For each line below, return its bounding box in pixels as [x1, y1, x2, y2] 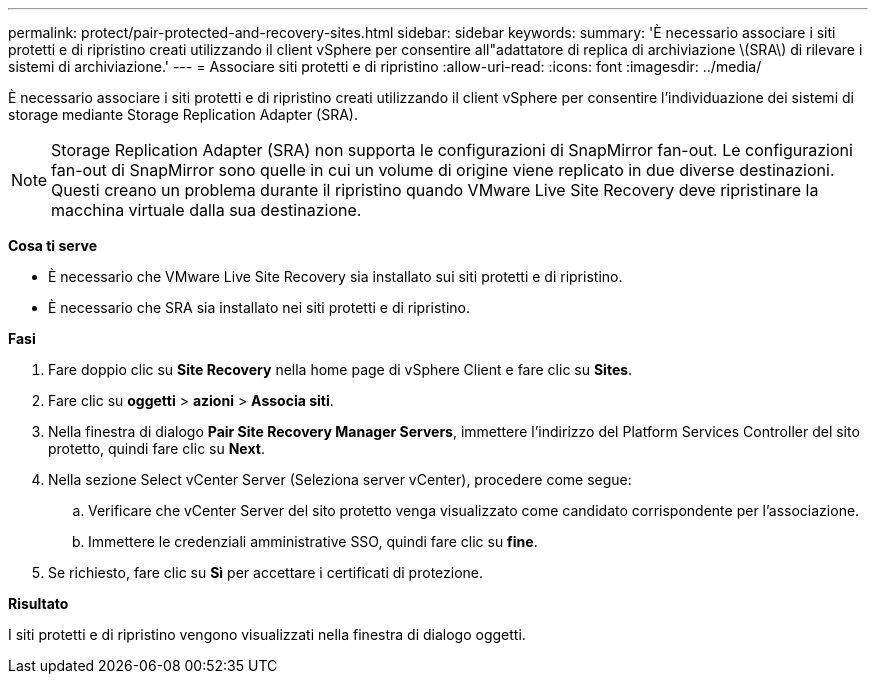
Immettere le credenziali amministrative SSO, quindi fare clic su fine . [88, 533, 538, 550]
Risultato [8, 595, 69, 612]
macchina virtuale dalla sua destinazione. [51, 200, 362, 220]
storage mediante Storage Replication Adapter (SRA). [8, 106, 359, 123]
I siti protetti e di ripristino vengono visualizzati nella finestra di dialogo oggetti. [8, 626, 526, 643]
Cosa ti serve [8, 237, 98, 254]
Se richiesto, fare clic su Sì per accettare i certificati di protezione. [48, 564, 484, 581]
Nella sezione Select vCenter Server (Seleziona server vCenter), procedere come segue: [48, 471, 632, 488]
